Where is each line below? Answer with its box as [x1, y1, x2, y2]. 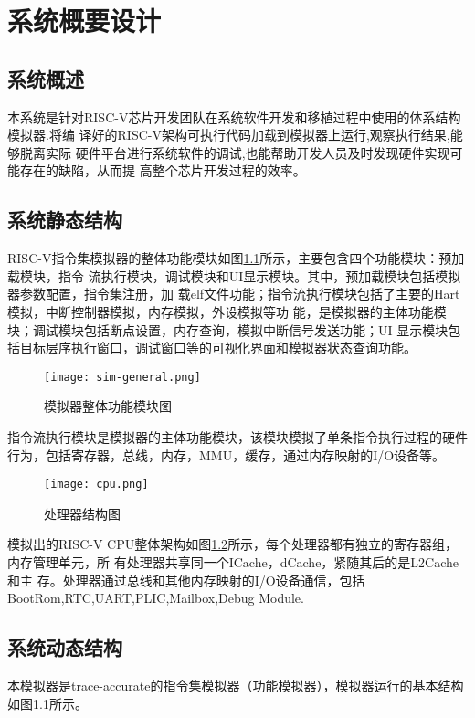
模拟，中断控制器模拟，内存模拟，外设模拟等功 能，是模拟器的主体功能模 [7, 301, 447, 321]
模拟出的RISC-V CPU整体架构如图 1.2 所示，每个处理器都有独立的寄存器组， [7, 534, 459, 554]
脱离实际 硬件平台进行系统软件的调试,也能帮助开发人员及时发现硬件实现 [19, 143, 450, 162]
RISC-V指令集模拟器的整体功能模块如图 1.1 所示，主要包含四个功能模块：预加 [7, 248, 465, 268]
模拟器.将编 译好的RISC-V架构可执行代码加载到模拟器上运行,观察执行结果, [7, 125, 450, 144]
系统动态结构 [7, 633, 122, 661]
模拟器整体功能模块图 [44, 396, 172, 416]
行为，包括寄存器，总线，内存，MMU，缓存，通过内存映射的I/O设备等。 [7, 445, 446, 464]
